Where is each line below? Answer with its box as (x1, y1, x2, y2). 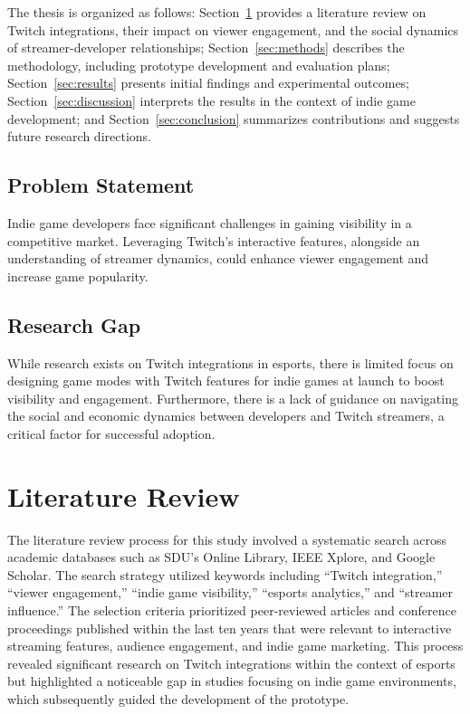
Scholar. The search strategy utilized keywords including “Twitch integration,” (7, 565, 443, 584)
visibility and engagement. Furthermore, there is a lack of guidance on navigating (7, 388, 458, 407)
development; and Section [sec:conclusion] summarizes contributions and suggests (7, 109, 460, 128)
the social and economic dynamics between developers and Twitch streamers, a (7, 406, 445, 425)
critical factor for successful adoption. (7, 424, 216, 443)
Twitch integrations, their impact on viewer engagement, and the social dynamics (7, 20, 459, 39)
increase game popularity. (7, 266, 149, 285)
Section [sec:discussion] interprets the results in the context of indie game (7, 90, 416, 109)
